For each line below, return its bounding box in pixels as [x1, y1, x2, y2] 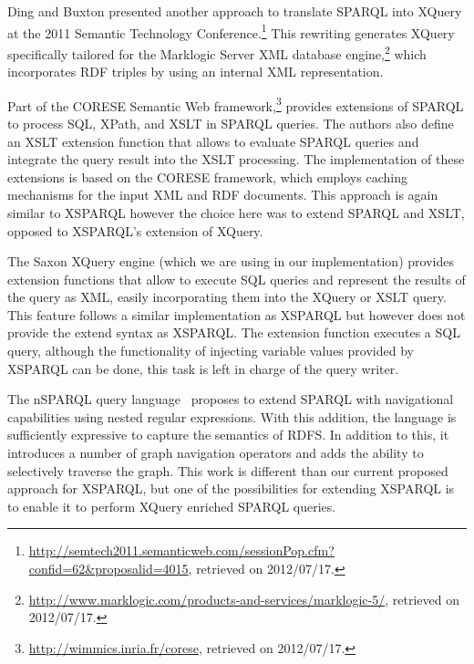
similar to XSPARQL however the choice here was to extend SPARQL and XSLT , [7, 202, 465, 222]
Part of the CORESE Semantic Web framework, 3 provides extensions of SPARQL [7, 93, 464, 115]
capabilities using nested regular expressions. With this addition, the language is [7, 407, 457, 426]
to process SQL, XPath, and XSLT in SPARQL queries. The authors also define [7, 113, 454, 132]
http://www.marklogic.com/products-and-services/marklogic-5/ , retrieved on [28, 589, 459, 608]
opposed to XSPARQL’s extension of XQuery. [7, 221, 263, 240]
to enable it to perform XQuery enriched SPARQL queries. [7, 496, 336, 515]
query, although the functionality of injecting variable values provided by [7, 341, 414, 360]
